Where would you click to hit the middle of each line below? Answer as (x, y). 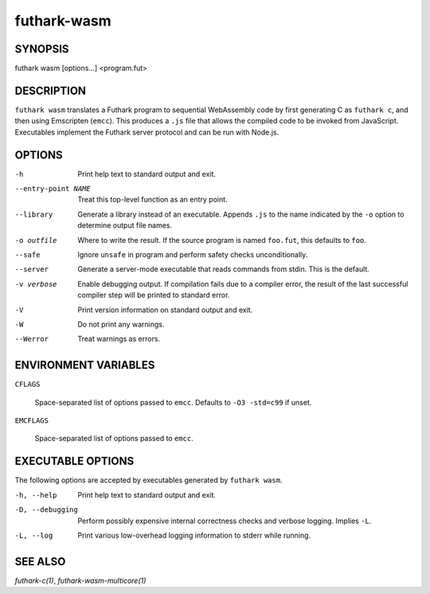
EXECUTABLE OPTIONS (74, 461)
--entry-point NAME (53, 189)
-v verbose (36, 284)
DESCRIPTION (51, 90)
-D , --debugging (47, 510)
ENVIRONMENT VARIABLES (85, 365)
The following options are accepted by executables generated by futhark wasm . (149, 480)
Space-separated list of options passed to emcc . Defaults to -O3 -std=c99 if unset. (173, 402)
